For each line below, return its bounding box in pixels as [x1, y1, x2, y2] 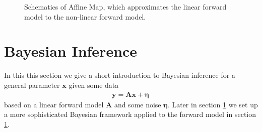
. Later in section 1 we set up [167, 99, 258, 109]
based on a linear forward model [4, 99, 104, 109]
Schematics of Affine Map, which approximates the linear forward [24, 2, 227, 12]
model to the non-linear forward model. [24, 11, 146, 22]
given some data [69, 79, 119, 90]
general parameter [4, 79, 60, 90]
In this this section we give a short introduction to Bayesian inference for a [4, 70, 235, 80]
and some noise [114, 99, 161, 109]
